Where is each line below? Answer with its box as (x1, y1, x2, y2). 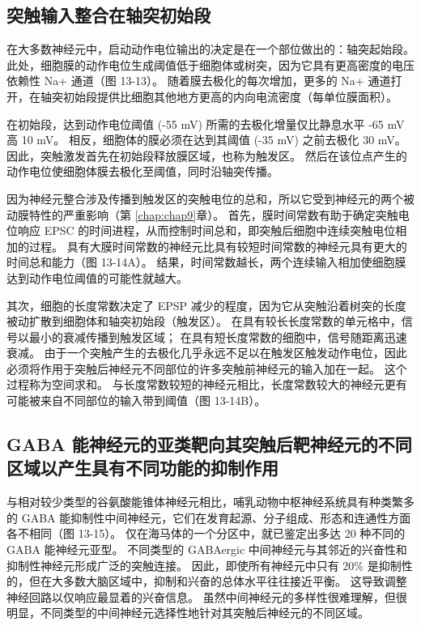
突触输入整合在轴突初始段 (6, 2, 210, 28)
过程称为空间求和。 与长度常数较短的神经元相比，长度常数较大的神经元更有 (6, 376, 407, 393)
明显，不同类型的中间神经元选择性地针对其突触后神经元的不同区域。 (6, 604, 369, 621)
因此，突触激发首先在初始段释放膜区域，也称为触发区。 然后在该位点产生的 (6, 147, 407, 164)
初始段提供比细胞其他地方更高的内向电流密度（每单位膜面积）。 (62, 87, 398, 104)
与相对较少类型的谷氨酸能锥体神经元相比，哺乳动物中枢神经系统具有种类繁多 (6, 493, 415, 510)
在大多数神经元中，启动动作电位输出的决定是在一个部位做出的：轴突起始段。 (6, 40, 415, 57)
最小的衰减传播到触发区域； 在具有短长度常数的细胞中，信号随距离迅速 (28, 328, 407, 345)
